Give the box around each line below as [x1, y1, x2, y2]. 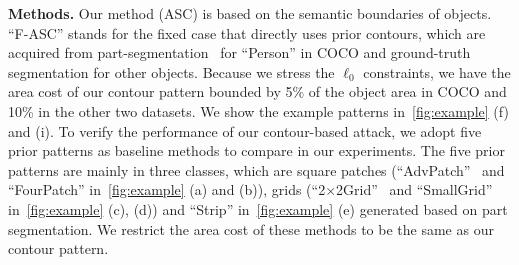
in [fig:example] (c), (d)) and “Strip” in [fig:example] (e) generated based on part [8, 198, 508, 219]
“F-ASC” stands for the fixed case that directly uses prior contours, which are [8, 22, 486, 43]
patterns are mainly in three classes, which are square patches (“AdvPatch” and [8, 159, 505, 180]
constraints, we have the [363, 61, 511, 82]
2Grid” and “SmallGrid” [336, 179, 493, 200]
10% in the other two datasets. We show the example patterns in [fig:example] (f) [8, 100, 509, 121]
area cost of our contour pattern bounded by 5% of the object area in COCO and [8, 81, 507, 102]
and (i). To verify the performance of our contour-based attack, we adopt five [8, 120, 482, 141]
